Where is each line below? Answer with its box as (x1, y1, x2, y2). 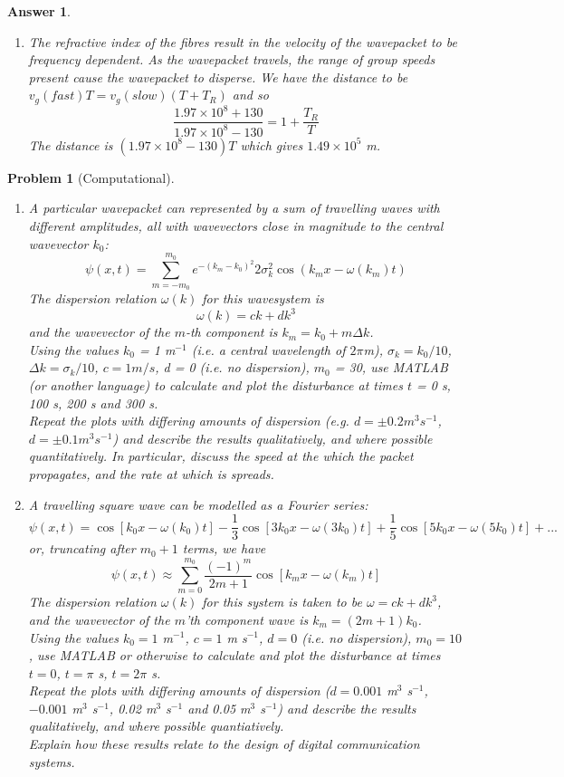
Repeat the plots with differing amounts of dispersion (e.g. (28, 411, 349, 430)
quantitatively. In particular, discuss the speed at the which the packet (28, 446, 414, 465)
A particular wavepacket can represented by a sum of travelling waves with (28, 198, 440, 217)
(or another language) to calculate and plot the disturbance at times (28, 375, 403, 394)
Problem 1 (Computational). (7, 168, 175, 187)
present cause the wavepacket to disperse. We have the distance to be (28, 67, 408, 86)
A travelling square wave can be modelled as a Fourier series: (28, 494, 368, 513)
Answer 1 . (7, 2, 71, 20)
